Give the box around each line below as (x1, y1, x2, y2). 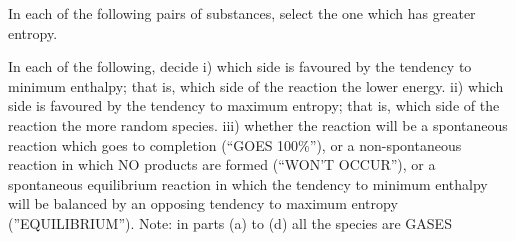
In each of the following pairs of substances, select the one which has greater (8, 3, 476, 23)
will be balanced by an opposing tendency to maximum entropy (8, 193, 398, 214)
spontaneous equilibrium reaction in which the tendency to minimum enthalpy (8, 173, 488, 194)
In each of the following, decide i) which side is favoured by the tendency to (8, 56, 472, 77)
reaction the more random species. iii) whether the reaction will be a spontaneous (8, 114, 508, 135)
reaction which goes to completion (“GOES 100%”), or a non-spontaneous (8, 134, 462, 155)
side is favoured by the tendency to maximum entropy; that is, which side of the (8, 95, 500, 116)
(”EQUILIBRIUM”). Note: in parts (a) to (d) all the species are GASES (8, 212, 452, 233)
